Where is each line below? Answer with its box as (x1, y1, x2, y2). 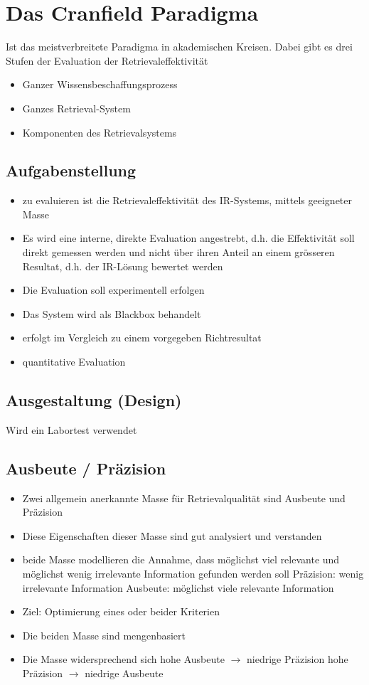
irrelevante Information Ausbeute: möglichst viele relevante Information (22, 580, 334, 595)
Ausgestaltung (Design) (6, 389, 182, 411)
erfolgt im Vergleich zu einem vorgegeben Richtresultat (22, 330, 262, 345)
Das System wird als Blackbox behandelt (22, 306, 201, 321)
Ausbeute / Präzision (6, 457, 166, 479)
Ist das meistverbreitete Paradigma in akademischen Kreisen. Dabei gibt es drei (6, 39, 353, 54)
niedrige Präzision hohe (246, 652, 348, 667)
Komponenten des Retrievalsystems (22, 124, 177, 139)
